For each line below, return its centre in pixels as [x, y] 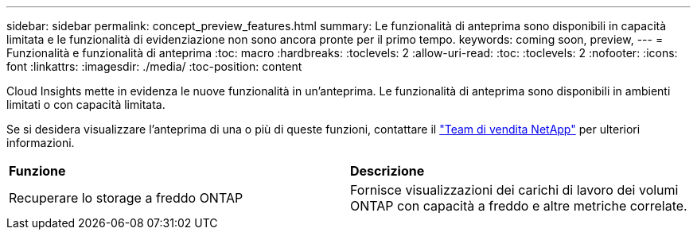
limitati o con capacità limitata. [86, 104]
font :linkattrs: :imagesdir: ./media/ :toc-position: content [154, 66]
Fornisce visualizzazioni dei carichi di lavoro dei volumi [514, 190]
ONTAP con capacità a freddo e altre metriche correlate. [519, 206]
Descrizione [387, 171]
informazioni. [41, 143]
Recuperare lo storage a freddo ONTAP [126, 198]
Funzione [37, 171]
